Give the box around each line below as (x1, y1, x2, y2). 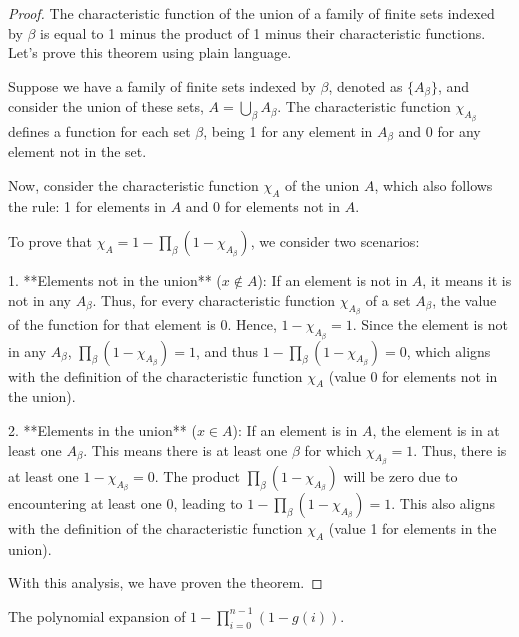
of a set (365, 289, 411, 310)
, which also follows (374, 174, 493, 195)
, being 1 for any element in (203, 120, 373, 141)
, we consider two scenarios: (250, 231, 420, 252)
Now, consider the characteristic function (8, 174, 259, 195)
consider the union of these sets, (8, 96, 204, 117)
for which (304, 439, 362, 460)
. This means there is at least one (83, 439, 288, 460)
